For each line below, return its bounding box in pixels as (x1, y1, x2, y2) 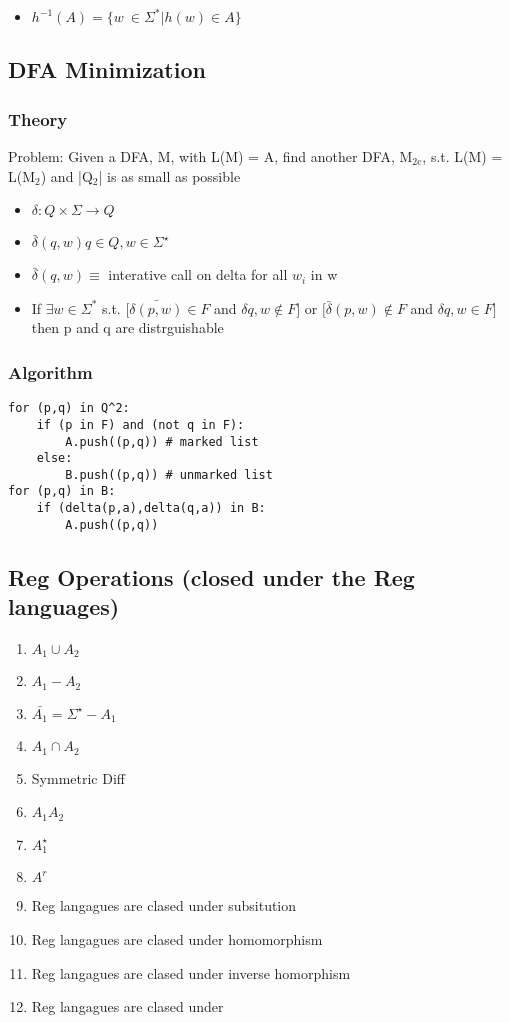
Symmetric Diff (31, 767, 125, 788)
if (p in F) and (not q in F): (36, 417, 245, 432)
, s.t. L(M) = (422, 146, 503, 166)
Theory (8, 106, 68, 131)
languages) (8, 591, 120, 622)
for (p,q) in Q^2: (8, 401, 130, 416)
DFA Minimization (8, 54, 206, 85)
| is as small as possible (98, 165, 241, 186)
